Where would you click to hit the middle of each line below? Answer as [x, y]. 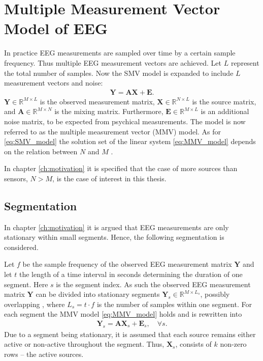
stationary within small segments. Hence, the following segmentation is [114, 237]
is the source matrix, [224, 101]
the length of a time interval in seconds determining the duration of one [131, 274]
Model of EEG [56, 28]
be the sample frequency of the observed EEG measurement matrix [127, 264]
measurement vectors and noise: [54, 83]
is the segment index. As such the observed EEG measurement [153, 284]
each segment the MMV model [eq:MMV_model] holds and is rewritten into [123, 314]
